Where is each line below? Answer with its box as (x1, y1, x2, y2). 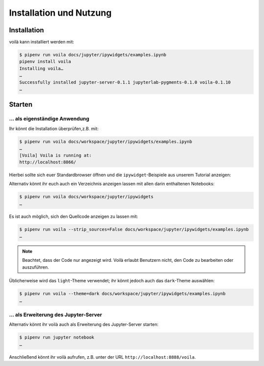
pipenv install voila (19, 59, 71, 65)
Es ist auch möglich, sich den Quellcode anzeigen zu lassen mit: (9, 213, 138, 219)
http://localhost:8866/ (19, 159, 77, 165)
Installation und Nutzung (9, 7, 112, 18)
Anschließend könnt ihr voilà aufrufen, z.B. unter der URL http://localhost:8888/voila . (9, 354, 196, 360)
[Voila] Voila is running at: (19, 152, 92, 158)
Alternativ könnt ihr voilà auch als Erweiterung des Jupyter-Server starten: (9, 321, 159, 327)
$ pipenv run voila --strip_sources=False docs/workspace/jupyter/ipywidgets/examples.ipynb (19, 227, 249, 232)
